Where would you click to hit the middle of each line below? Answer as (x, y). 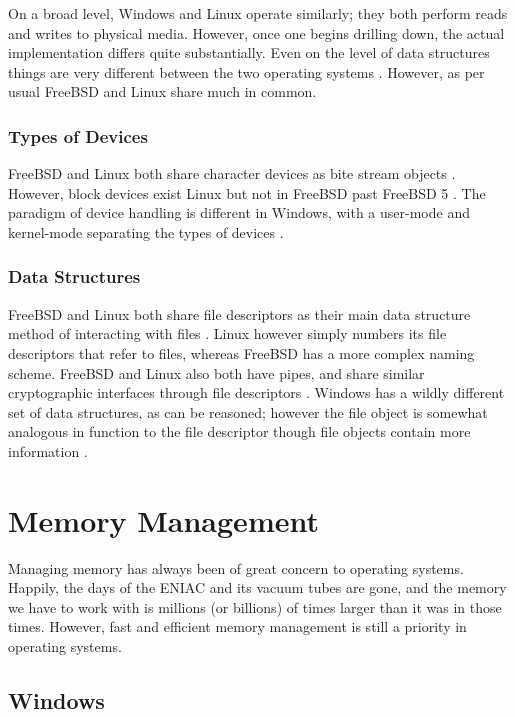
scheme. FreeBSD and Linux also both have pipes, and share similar (216, 372)
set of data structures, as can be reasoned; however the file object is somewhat (248, 411)
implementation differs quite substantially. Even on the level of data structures (249, 52)
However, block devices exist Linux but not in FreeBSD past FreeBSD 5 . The (247, 192)
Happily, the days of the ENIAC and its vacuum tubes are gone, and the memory (257, 587)
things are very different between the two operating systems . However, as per (246, 71)
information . (48, 450)
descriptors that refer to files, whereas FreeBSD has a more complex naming (241, 352)
